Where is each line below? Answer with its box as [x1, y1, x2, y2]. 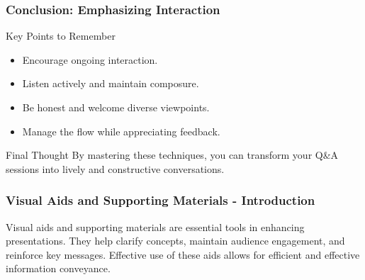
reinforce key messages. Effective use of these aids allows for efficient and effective [6, 247, 360, 262]
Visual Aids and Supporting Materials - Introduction [6, 191, 315, 209]
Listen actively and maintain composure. [22, 76, 199, 91]
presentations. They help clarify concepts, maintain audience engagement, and [6, 233, 345, 248]
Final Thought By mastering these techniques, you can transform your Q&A [6, 147, 339, 162]
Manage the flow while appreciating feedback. [22, 123, 220, 138]
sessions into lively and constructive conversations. [6, 161, 225, 176]
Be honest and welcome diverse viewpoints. [22, 100, 210, 114]
